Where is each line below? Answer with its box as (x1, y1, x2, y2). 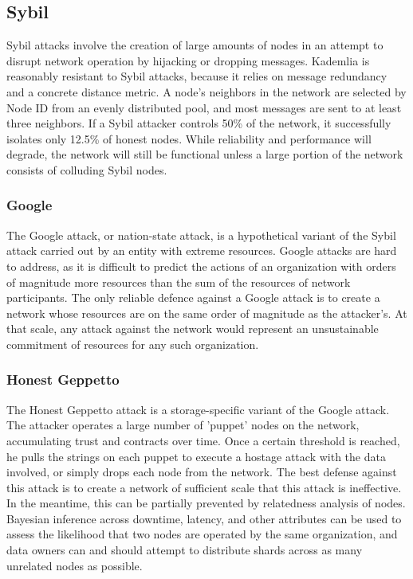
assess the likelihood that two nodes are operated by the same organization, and (6, 526, 398, 542)
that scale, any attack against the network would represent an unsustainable (6, 320, 379, 337)
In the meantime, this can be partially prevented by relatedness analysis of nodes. (6, 495, 406, 511)
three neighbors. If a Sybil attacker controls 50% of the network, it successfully (6, 115, 391, 131)
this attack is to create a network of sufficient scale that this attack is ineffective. (6, 479, 402, 495)
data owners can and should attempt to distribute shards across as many (6, 542, 363, 558)
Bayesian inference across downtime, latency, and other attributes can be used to (6, 510, 402, 526)
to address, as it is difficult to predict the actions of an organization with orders (6, 257, 396, 274)
